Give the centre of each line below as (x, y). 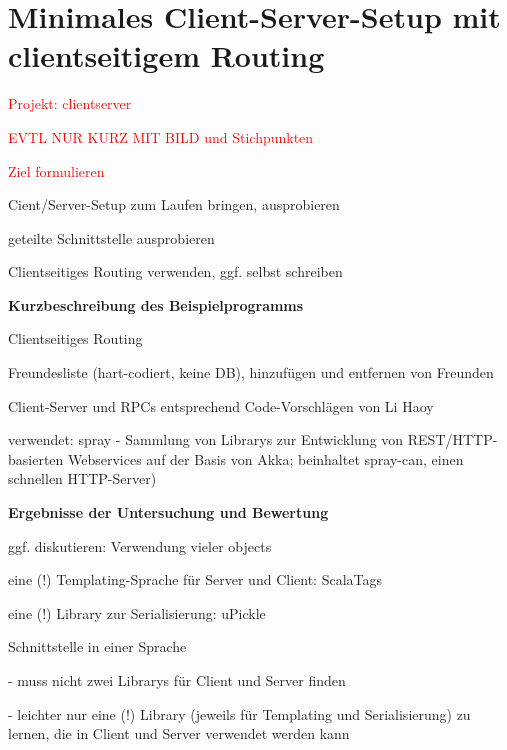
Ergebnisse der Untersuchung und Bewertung (168, 512)
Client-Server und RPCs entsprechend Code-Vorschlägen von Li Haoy (221, 405)
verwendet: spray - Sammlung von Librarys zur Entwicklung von (206, 439)
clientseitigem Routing (166, 55)
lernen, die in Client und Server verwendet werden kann (179, 733)
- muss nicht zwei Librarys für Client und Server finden (177, 680)
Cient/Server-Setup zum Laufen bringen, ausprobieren (174, 204)
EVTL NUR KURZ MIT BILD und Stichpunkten (161, 136)
